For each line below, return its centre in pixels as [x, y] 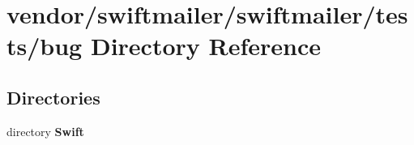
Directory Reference [205, 46]
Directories [53, 97]
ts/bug [45, 46]
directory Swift [45, 131]
